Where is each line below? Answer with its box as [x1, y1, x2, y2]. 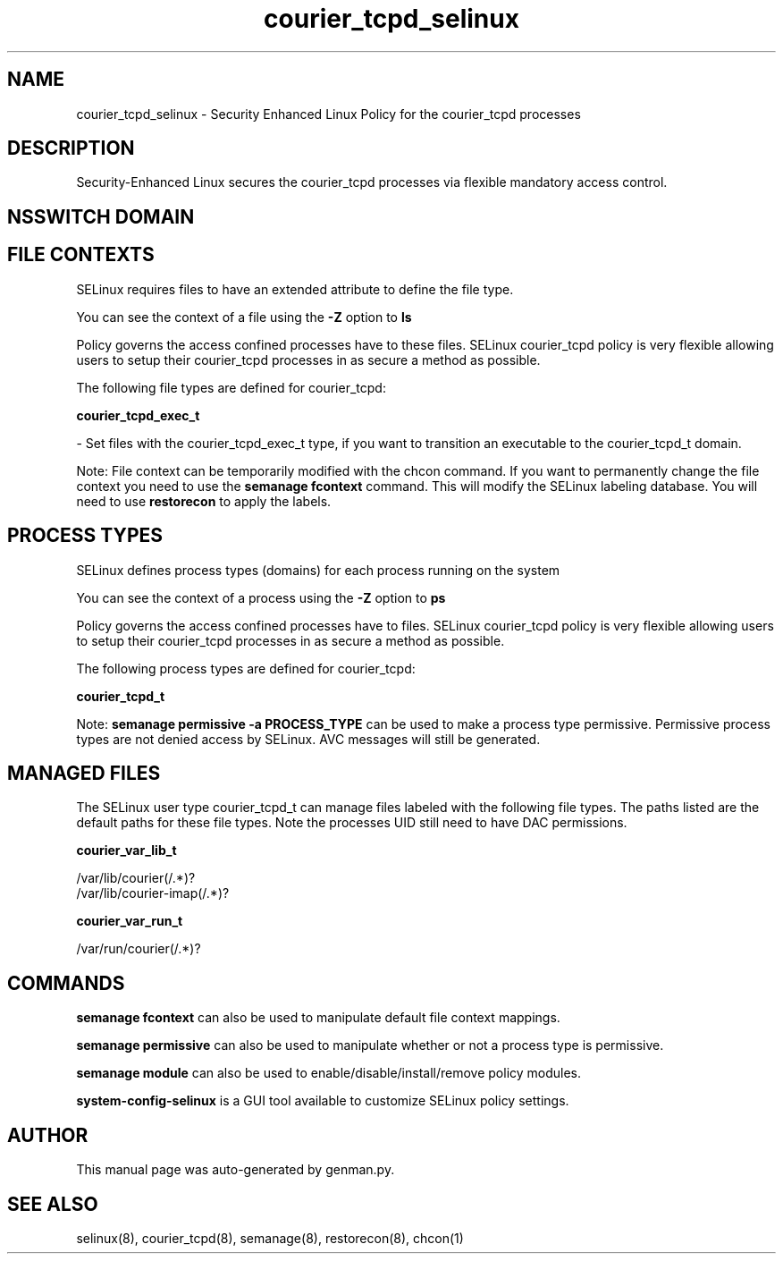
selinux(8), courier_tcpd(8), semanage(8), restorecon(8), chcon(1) [76, 1230, 464, 1246]
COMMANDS [7, 971, 125, 994]
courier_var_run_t [76, 913, 183, 929]
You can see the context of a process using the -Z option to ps [76, 589, 446, 605]
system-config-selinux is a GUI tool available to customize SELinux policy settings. [76, 1093, 569, 1109]
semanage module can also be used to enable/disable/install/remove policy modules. [76, 1065, 582, 1081]
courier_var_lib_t [76, 842, 177, 859]
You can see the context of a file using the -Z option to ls [76, 309, 412, 325]
